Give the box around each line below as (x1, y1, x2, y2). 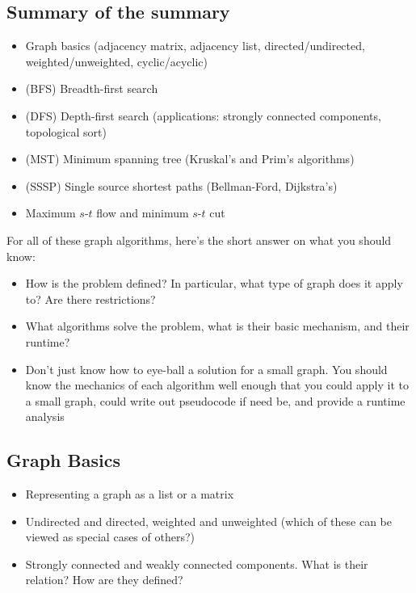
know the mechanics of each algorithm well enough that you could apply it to (25, 376, 409, 393)
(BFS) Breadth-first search (25, 80, 158, 97)
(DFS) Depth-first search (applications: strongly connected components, (25, 107, 381, 124)
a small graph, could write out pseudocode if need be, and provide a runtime (25, 392, 405, 409)
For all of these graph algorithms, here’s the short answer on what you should (6, 231, 392, 248)
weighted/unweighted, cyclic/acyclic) (25, 53, 208, 69)
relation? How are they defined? (25, 571, 183, 588)
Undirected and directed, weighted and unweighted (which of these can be (25, 512, 393, 529)
